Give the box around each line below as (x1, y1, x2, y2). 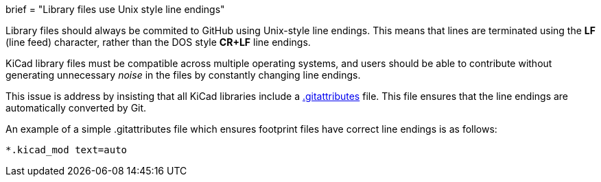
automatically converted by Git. (5, 102, 147, 114)
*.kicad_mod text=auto (5, 144, 128, 155)
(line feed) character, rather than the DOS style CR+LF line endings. (5, 36, 311, 48)
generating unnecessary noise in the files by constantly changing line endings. (5, 69, 361, 81)
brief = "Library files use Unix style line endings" (5, 3, 225, 15)
